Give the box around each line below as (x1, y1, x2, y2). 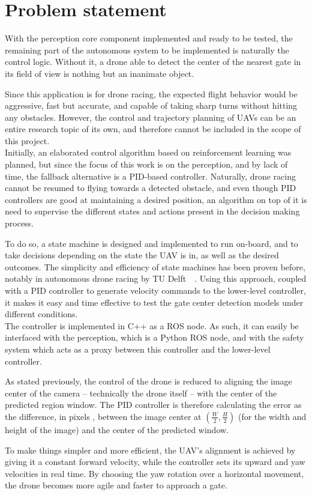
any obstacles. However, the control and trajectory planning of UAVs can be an (5, 111, 296, 123)
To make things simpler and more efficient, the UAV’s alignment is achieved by (5, 443, 296, 456)
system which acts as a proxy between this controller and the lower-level (5, 342, 271, 355)
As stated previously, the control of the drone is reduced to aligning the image (5, 375, 292, 387)
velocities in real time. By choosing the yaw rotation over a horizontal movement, (5, 467, 304, 479)
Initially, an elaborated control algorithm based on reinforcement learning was (5, 146, 292, 159)
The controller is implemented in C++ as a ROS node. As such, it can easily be (5, 319, 299, 332)
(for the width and (238, 410, 307, 422)
